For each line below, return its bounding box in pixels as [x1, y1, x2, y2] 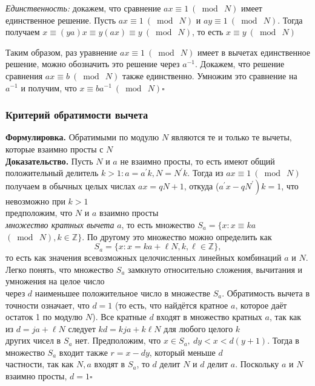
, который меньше [149, 345, 216, 358]
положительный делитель [5, 166, 99, 179]
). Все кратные [92, 310, 147, 323]
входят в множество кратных [156, 310, 262, 323]
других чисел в [5, 334, 61, 347]
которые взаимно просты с [5, 142, 104, 155]
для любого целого [164, 322, 233, 335]
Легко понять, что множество [5, 263, 114, 275]
